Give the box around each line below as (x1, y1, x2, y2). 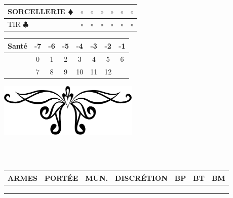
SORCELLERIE (8, 6, 65, 16)
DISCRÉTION (115, 172, 168, 183)
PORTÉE (45, 172, 79, 183)
